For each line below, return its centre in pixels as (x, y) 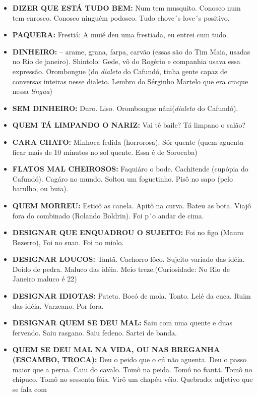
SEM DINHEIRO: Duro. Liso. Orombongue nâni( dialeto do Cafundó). (125, 108)
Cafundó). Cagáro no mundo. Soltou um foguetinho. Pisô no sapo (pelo (122, 178)
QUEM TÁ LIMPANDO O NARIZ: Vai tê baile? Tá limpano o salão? (129, 125)
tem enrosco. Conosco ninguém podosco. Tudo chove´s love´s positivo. (121, 17)
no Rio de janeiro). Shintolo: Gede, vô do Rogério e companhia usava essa (126, 61)
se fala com (29, 389)
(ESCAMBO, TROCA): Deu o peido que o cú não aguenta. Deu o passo (129, 359)
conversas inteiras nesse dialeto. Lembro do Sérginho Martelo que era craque (130, 81)
